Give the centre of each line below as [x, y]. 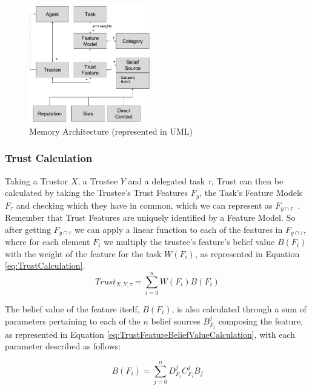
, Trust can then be [247, 180]
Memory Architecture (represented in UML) [111, 131]
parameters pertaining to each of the [73, 321]
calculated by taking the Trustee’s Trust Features [97, 193]
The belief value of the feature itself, [72, 309]
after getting [28, 229]
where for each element [48, 242]
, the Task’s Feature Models [251, 193]
